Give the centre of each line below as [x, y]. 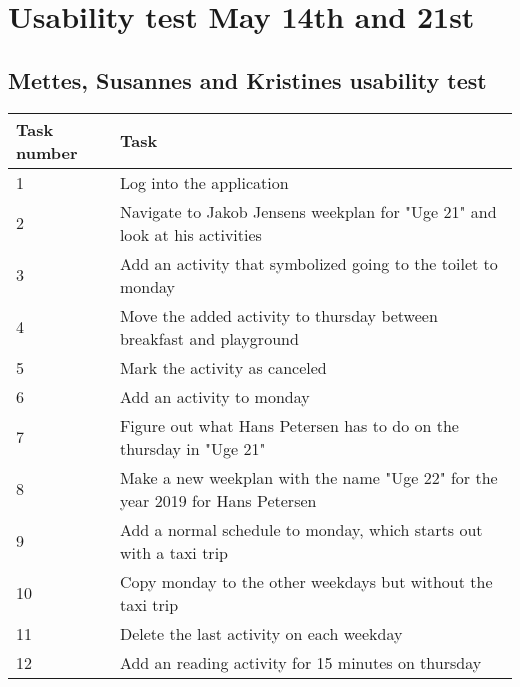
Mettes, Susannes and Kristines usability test [247, 79]
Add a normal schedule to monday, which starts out [301, 529]
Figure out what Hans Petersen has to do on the [289, 425]
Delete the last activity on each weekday [261, 633]
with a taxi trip [173, 552]
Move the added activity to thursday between [278, 315]
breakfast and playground [209, 338]
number [47, 152]
